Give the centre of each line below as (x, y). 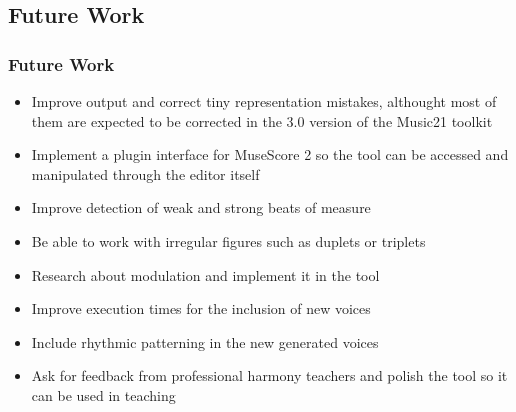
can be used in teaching (103, 394)
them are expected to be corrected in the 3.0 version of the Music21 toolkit (262, 120)
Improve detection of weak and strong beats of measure (201, 207)
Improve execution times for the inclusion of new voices (201, 308)
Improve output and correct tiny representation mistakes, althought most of (264, 101)
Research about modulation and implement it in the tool (205, 274)
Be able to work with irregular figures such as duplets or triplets (228, 240)
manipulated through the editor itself (145, 173)
